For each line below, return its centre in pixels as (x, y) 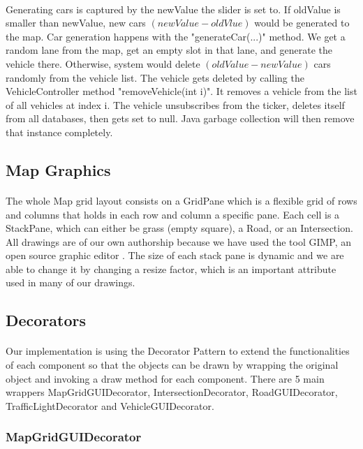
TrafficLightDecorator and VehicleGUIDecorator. (110, 405)
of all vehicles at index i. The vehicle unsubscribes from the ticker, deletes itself (175, 104)
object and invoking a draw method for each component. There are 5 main (165, 378)
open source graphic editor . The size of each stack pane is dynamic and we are (175, 255)
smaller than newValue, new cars (76, 23)
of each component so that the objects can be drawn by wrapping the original (172, 365)
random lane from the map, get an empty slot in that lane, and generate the (169, 50)
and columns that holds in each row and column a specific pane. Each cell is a (173, 214)
